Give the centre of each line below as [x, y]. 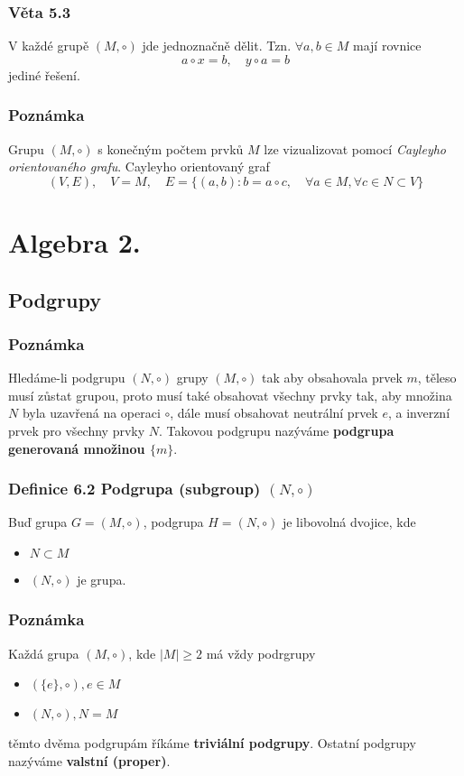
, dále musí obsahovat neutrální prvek [274, 413]
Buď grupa [38, 522]
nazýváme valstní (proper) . [89, 760]
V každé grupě [49, 46]
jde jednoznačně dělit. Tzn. [217, 46]
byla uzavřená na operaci [91, 413]
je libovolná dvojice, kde [349, 522]
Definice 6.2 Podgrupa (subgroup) [135, 489]
